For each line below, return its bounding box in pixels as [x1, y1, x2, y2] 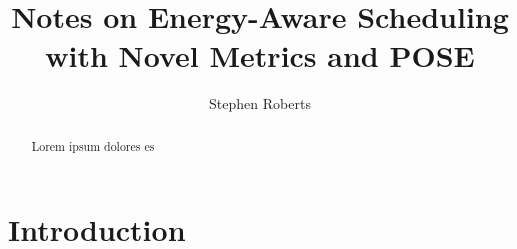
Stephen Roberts [209, 93, 311, 114]
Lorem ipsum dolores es [31, 137, 155, 154]
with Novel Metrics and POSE [45, 35, 475, 76]
